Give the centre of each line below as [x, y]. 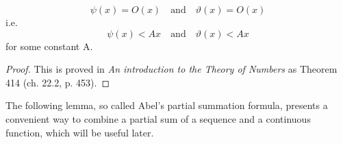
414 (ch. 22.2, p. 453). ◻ [58, 82]
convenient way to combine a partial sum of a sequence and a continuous [158, 118]
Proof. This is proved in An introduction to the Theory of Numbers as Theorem [171, 69]
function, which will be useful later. [80, 132]
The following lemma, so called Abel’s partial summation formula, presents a [167, 105]
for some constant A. [49, 46]
